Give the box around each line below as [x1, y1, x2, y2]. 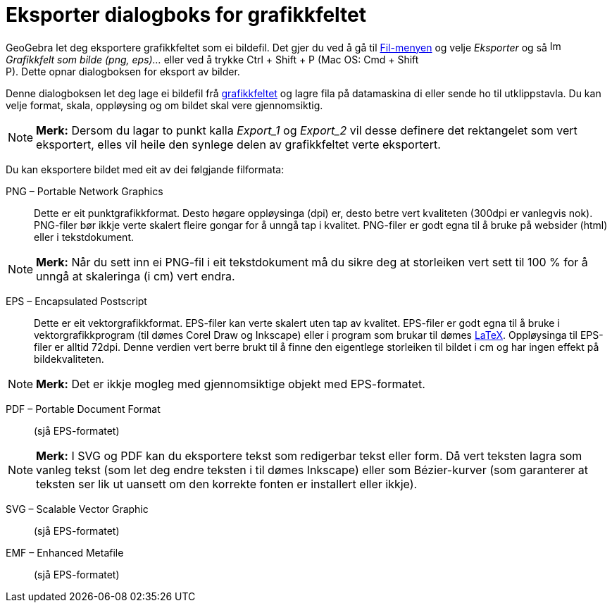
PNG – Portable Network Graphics [6, 185, 163, 197]
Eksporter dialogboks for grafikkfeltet [6, 3, 367, 27]
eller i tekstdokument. [34, 230, 135, 243]
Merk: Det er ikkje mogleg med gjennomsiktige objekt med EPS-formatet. [36, 376, 425, 391]
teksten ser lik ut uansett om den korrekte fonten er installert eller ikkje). [36, 476, 418, 491]
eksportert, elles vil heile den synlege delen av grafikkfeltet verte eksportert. [36, 137, 441, 151]
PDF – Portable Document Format [6, 402, 161, 415]
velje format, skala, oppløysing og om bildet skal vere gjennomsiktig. [6, 99, 323, 111]
